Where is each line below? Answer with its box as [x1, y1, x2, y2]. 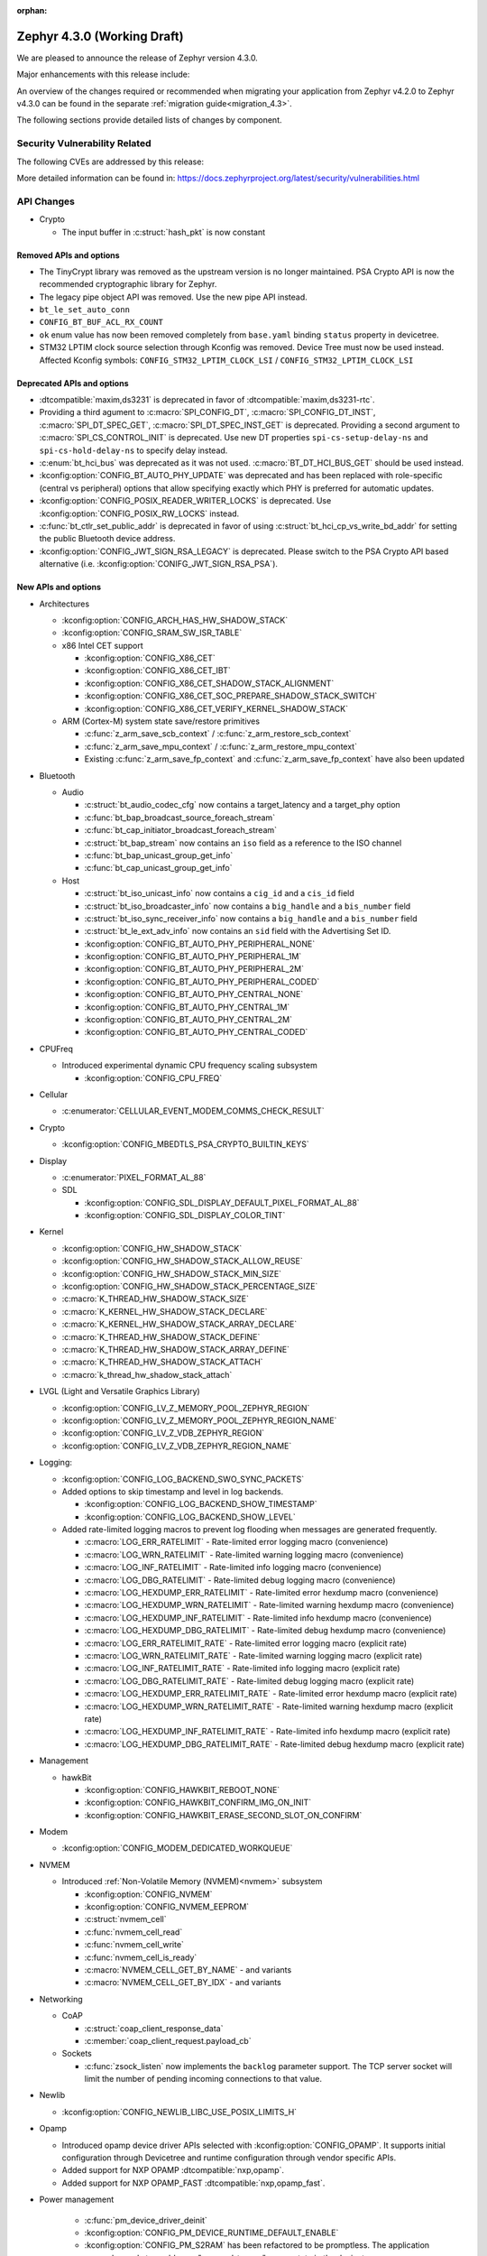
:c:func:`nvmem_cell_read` [84, 1927, 183, 1937]
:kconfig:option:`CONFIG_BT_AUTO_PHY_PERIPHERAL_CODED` [84, 975, 320, 987]
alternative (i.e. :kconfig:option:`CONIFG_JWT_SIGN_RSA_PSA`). [39, 559, 279, 569]
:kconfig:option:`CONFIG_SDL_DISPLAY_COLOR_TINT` [84, 1210, 286, 1221]
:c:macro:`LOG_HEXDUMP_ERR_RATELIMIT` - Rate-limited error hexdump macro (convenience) [84, 1587, 439, 1598]
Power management [39, 2194, 115, 2205]
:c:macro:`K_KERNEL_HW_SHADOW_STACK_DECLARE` [61, 1306, 268, 1317]
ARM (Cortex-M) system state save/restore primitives [61, 716, 261, 726]
